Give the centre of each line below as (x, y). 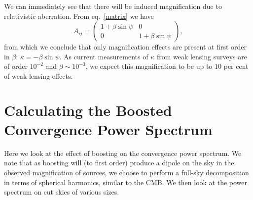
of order (16, 66)
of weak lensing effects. (38, 75)
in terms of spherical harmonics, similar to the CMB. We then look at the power (126, 182)
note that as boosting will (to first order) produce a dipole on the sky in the (119, 163)
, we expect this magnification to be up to (149, 66)
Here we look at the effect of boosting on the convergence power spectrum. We (123, 153)
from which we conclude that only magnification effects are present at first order (125, 47)
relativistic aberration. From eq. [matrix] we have (79, 16)
